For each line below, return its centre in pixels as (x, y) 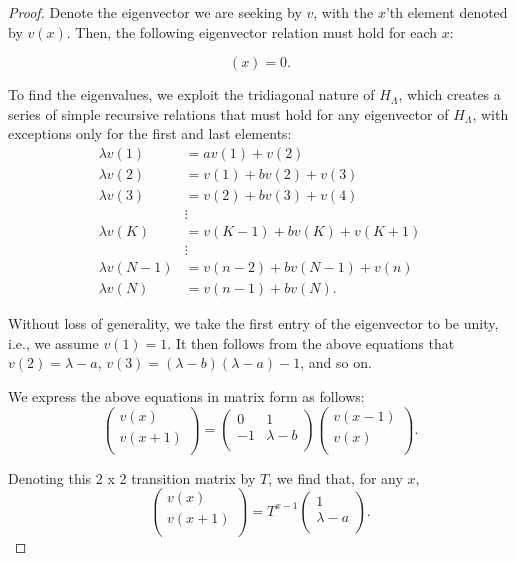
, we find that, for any (335, 477)
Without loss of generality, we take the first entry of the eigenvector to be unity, (253, 323)
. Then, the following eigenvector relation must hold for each (252, 31)
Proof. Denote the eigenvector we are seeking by (155, 12)
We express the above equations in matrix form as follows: (186, 396)
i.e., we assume (53, 342)
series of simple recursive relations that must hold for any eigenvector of (228, 113)
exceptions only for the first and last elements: (150, 133)
